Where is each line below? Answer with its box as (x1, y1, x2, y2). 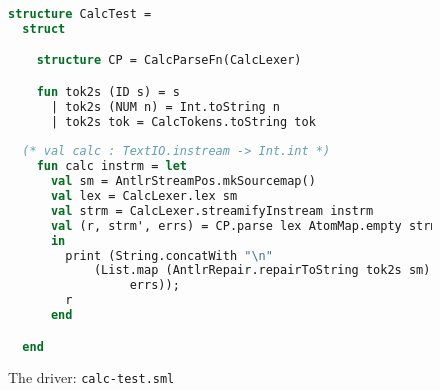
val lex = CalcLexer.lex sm (50, 189, 238, 204)
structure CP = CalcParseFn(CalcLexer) (36, 53, 302, 68)
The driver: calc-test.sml (8, 367, 175, 388)
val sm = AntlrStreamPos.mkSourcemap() (50, 174, 316, 189)
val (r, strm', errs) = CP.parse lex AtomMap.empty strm (50, 218, 438, 233)
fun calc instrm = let (36, 159, 187, 174)
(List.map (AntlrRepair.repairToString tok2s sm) (93, 263, 431, 278)
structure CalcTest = (8, 7, 152, 21)
